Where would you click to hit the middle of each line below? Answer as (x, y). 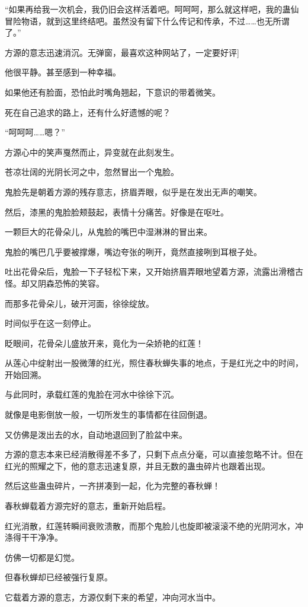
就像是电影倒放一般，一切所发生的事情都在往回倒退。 (108, 414)
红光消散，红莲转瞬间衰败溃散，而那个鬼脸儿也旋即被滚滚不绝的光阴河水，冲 (154, 525)
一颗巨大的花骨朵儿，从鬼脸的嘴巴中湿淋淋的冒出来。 (108, 232)
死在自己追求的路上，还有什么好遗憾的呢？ (88, 112)
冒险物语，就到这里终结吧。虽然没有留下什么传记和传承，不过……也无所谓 (147, 20)
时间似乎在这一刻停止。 (50, 323)
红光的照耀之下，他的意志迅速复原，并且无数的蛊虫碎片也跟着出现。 (137, 465)
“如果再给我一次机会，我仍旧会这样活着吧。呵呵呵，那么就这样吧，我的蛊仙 (152, 9)
